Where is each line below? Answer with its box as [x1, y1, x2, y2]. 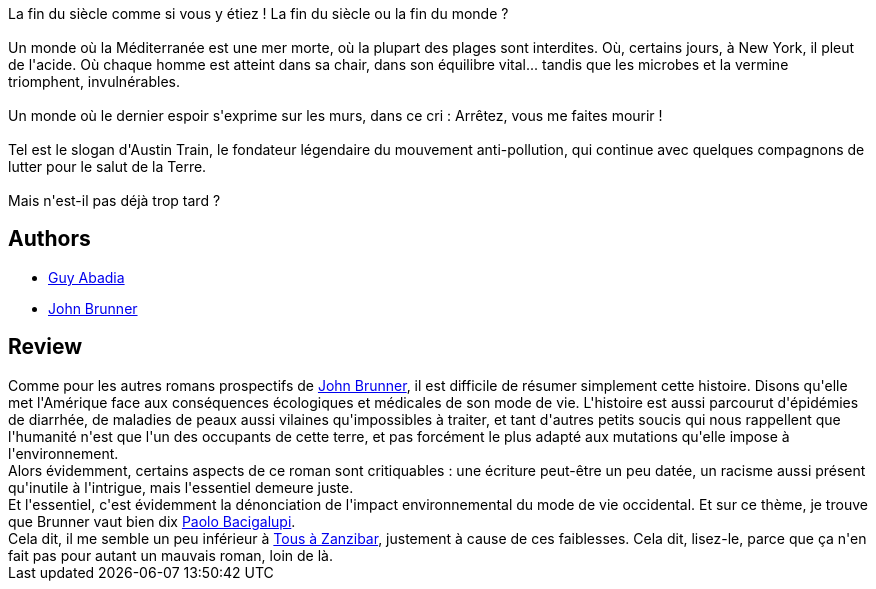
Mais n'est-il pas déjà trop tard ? [8, 192, 221, 209]
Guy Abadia [48, 268, 125, 286]
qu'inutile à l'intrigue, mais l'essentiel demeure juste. [8, 478, 354, 496]
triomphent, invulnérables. [8, 73, 180, 90]
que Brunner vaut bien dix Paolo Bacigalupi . [8, 512, 296, 530]
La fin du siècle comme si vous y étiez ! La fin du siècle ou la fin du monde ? [8, 5, 509, 22]
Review [8, 334, 83, 360]
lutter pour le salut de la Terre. [8, 158, 207, 175]
